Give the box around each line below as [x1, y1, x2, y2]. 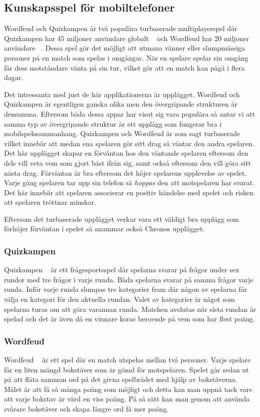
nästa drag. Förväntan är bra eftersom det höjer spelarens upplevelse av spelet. [4, 167, 247, 178]
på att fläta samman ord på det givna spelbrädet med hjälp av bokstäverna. [4, 374, 237, 384]
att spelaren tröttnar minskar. [4, 197, 96, 207]
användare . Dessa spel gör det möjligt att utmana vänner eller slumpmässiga [4, 43, 245, 53]
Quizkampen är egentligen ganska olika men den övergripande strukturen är [4, 99, 237, 109]
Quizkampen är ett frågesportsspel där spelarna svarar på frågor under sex [4, 264, 239, 275]
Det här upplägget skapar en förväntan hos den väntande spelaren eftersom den [4, 148, 248, 158]
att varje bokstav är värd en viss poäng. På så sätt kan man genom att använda [4, 393, 250, 404]
